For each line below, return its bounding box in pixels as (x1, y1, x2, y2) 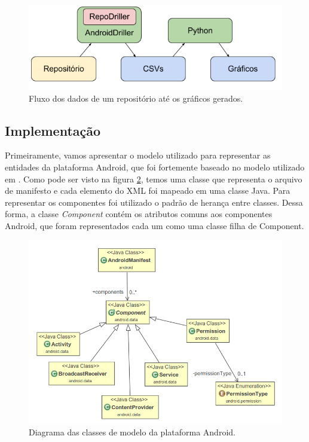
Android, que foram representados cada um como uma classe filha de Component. (5, 220, 304, 231)
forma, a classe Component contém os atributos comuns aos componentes (5, 208, 273, 220)
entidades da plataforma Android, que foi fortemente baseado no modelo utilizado (5, 161, 305, 173)
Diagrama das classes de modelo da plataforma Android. (29, 426, 235, 438)
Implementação (5, 121, 101, 139)
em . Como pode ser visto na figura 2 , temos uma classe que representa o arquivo (5, 172, 302, 185)
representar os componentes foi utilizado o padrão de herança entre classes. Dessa (5, 196, 303, 208)
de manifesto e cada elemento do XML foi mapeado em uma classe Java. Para (5, 184, 290, 197)
